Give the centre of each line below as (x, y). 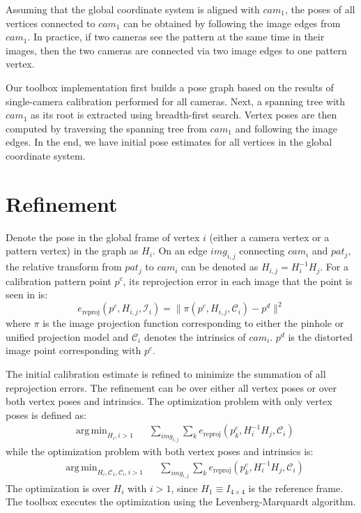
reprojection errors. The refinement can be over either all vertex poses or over (171, 387)
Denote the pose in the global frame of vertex (103, 237)
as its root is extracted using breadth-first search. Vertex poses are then (184, 115)
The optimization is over (58, 488)
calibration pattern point (59, 281)
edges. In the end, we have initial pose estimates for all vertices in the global (169, 142)
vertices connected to (51, 23)
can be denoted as (220, 267)
